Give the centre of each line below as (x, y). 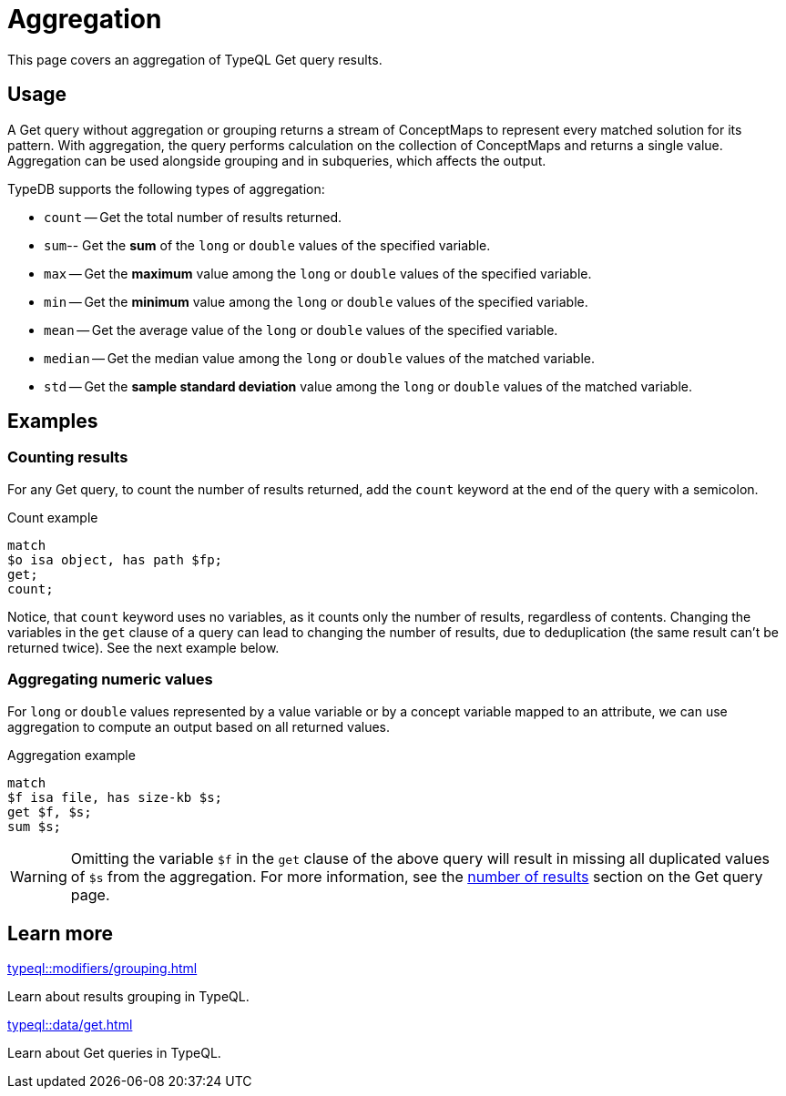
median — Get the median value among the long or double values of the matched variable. (319, 358)
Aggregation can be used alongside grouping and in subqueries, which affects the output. (277, 160)
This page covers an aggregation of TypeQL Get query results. (195, 59)
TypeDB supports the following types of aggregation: (166, 188)
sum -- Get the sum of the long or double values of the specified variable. (267, 245)
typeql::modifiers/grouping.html (102, 969)
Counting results (68, 457)
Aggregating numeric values (110, 680)
